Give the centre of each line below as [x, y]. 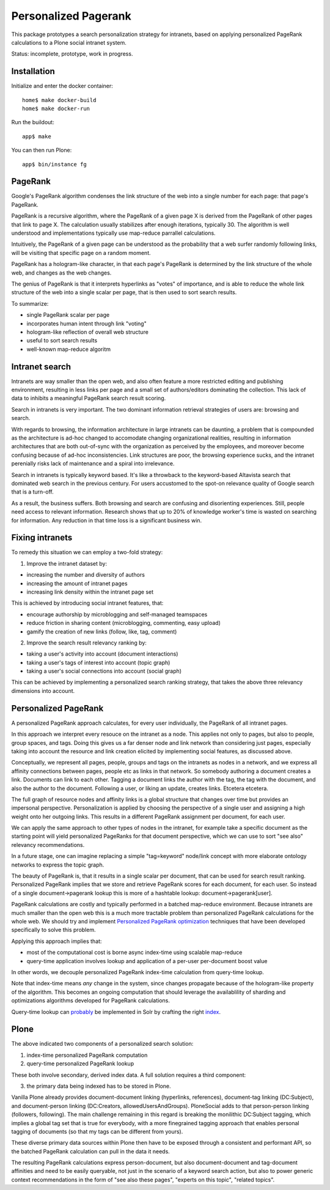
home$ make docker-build [59, 100]
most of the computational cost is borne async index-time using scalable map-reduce [134, 952]
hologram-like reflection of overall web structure [88, 332]
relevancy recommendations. [48, 844]
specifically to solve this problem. [53, 930]
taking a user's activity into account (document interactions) [102, 654]
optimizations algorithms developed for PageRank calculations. [91, 1000]
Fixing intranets [42, 538]
